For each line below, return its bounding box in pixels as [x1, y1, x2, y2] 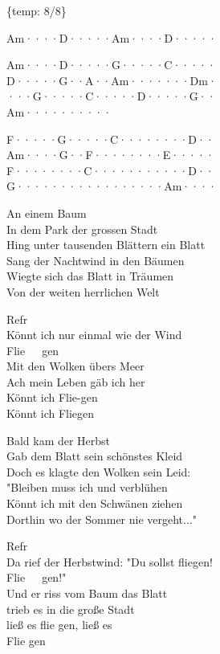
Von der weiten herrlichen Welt [6, 283, 160, 300]
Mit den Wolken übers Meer [6, 358, 145, 374]
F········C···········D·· [6, 161, 214, 178]
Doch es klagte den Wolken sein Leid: [6, 463, 191, 480]
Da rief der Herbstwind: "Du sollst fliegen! [6, 553, 213, 570]
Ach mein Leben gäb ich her [6, 373, 145, 390]
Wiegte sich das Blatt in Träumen [6, 268, 174, 284]
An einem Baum [6, 204, 87, 221]
